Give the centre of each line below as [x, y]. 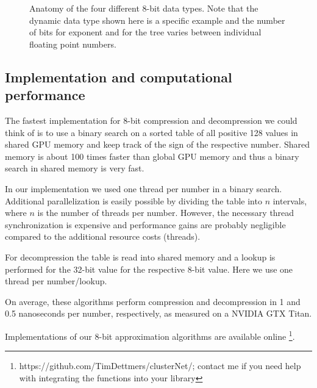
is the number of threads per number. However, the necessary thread [166, 213]
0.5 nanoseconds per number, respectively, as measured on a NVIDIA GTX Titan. [158, 313]
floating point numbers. [73, 44]
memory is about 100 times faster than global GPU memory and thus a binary [152, 156]
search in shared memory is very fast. [75, 168]
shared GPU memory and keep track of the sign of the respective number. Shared [158, 144]
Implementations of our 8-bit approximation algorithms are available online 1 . [150, 335]
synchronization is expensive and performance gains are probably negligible [145, 224]
